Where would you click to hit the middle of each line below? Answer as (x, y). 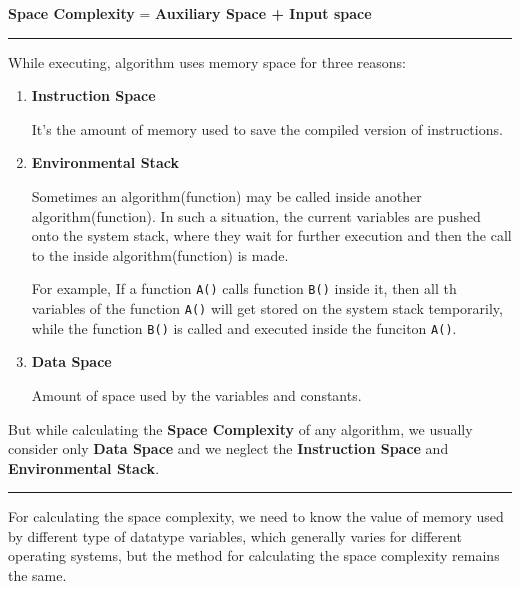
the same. (37, 575)
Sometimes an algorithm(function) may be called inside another (226, 195)
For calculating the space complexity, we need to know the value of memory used (256, 516)
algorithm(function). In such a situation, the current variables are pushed (256, 215)
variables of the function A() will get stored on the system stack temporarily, (267, 308)
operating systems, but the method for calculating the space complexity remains (254, 555)
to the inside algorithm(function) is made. (160, 254)
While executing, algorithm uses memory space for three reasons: (207, 61)
